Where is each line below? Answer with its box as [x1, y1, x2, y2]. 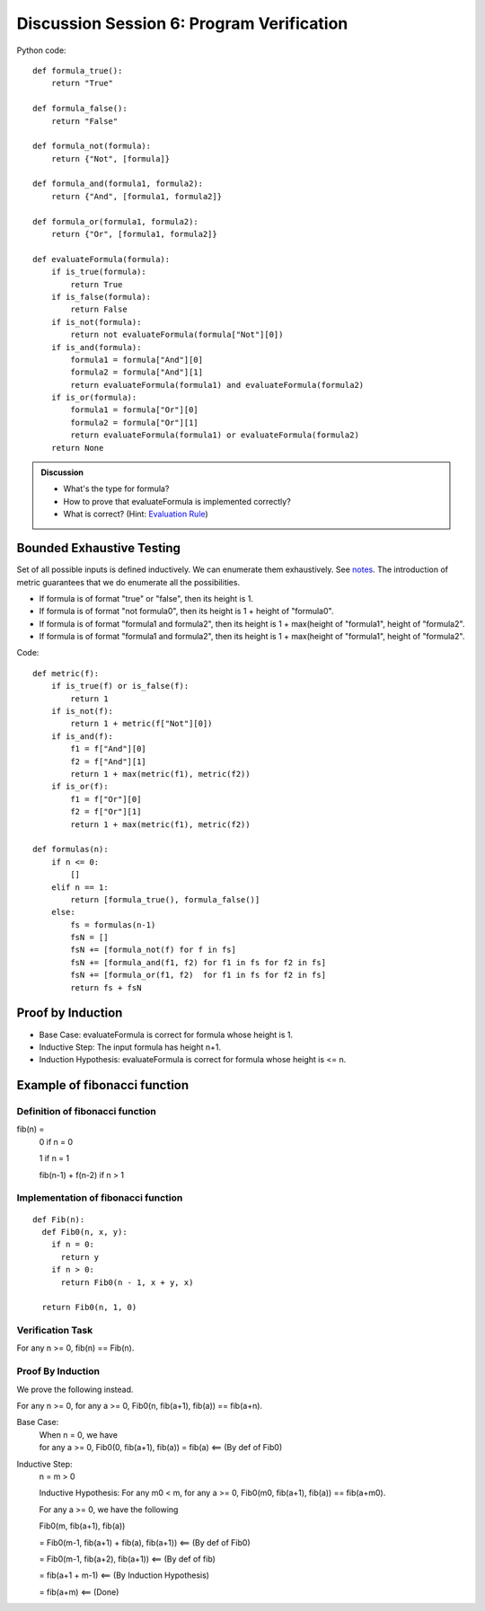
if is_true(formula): [50, 267, 147, 277]
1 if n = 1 [39, 1153, 70, 1164]
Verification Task [16, 1325, 93, 1337]
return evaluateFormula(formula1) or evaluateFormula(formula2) [70, 430, 359, 440]
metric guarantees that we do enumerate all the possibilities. [16, 577, 241, 587]
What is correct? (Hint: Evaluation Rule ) [63, 508, 208, 520]
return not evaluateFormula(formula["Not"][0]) [70, 330, 284, 340]
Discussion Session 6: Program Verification [16, 13, 348, 33]
